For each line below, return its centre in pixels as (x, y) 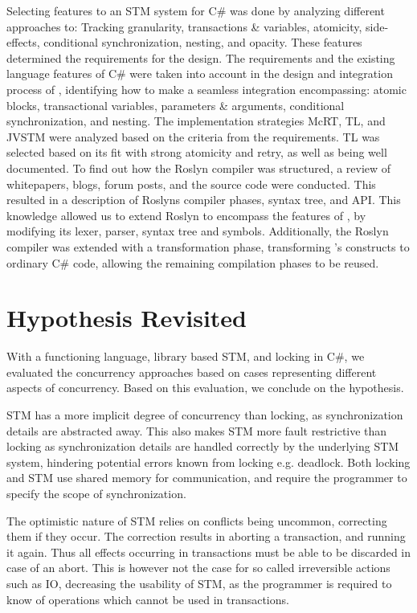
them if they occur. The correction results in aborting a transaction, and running (206, 536)
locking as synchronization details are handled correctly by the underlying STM (203, 446)
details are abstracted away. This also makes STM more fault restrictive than (197, 430)
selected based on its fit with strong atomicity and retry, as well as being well (197, 152)
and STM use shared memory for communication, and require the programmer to (207, 478)
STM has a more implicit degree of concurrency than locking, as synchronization (205, 415)
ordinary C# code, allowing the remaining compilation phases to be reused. (193, 262)
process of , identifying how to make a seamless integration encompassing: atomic (206, 89)
